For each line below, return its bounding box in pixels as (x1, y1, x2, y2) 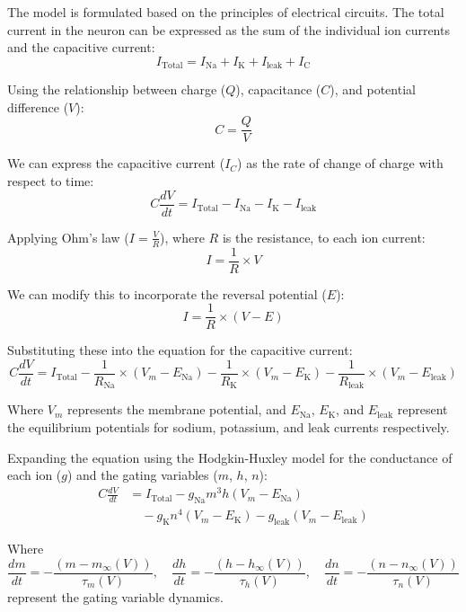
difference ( (7, 97, 69, 116)
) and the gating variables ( (66, 466, 218, 484)
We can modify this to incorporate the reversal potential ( (7, 284, 327, 303)
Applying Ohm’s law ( (7, 227, 129, 246)
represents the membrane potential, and (66, 400, 286, 419)
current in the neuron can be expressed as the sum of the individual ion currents (7, 20, 450, 39)
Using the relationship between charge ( (7, 80, 226, 99)
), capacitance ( (235, 80, 321, 99)
